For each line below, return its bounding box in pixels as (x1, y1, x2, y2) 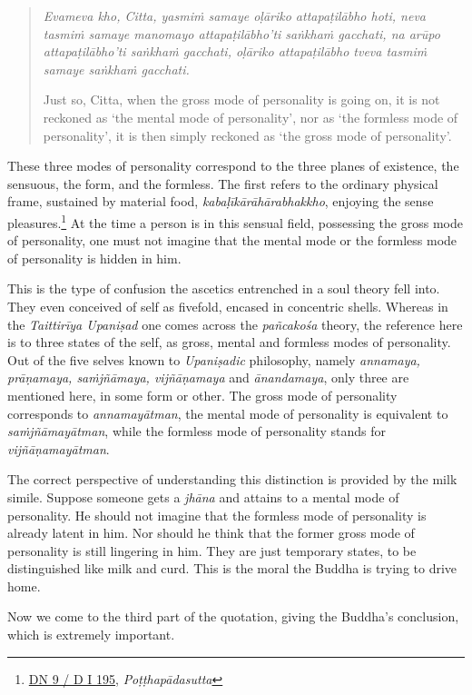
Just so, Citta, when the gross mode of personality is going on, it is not (43, 90, 440, 109)
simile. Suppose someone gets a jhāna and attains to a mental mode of (7, 487, 399, 506)
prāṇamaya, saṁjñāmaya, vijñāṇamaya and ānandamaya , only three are (7, 368, 409, 387)
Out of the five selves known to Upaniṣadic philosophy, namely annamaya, (7, 350, 420, 369)
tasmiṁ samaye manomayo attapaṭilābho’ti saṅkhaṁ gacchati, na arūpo (43, 24, 440, 43)
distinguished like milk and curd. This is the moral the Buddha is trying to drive (7, 559, 457, 578)
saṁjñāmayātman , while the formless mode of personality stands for (7, 422, 387, 441)
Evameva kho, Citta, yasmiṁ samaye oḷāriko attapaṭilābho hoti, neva (43, 6, 426, 25)
